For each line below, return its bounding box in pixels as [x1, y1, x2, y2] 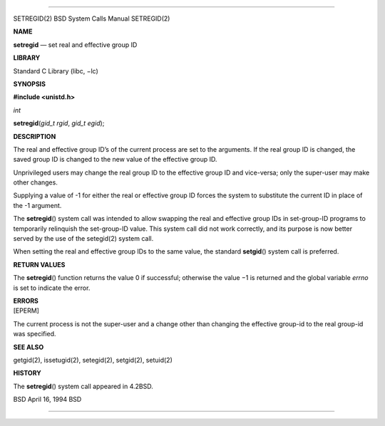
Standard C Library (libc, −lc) [13, 66, 99, 75]
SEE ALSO [13, 343, 44, 351]
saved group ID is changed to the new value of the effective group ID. [13, 155, 217, 164]
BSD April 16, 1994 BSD [13, 395, 82, 404]
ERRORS [13, 296, 39, 305]
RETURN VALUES [13, 260, 66, 269]
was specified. [13, 330, 56, 338]
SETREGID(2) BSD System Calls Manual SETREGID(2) [13, 14, 170, 23]
